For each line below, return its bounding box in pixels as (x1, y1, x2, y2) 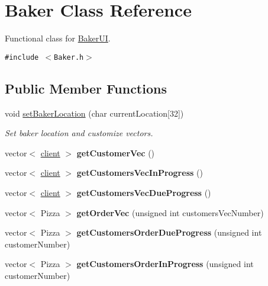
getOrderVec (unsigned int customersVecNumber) (76, 206, 264, 218)
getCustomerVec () (76, 146, 155, 159)
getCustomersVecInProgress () (76, 166, 203, 179)
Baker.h (54, 53, 84, 62)
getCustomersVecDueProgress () (76, 186, 211, 198)
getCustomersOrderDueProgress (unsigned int (76, 226, 262, 239)
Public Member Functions (5, 79, 167, 97)
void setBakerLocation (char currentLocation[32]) (5, 107, 184, 119)
